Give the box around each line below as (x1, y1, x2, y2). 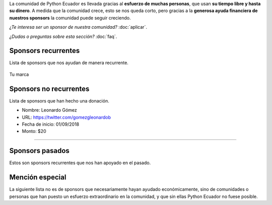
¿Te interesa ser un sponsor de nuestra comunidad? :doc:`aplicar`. (9, 24, 147, 30)
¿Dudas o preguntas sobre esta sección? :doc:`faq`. (9, 33, 117, 39)
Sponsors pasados (9, 146, 70, 155)
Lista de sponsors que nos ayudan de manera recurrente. (9, 60, 128, 66)
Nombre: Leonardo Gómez (22, 107, 78, 113)
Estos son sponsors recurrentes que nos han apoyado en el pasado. (9, 160, 151, 166)
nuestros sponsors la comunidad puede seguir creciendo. (9, 15, 131, 21)
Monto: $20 (22, 128, 46, 134)
